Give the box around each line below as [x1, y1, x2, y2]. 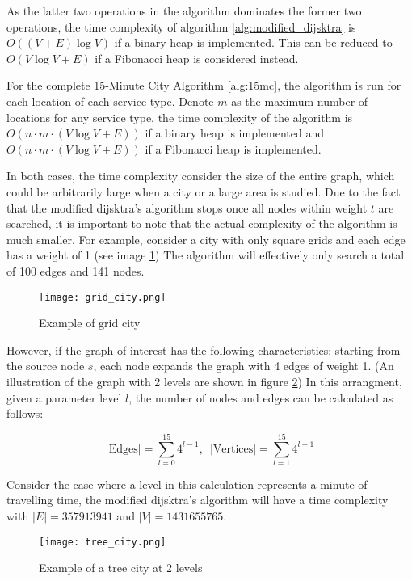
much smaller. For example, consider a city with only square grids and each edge [6, 230, 406, 247]
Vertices [212, 443, 254, 455]
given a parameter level [6, 389, 122, 406]
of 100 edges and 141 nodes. [6, 262, 145, 279]
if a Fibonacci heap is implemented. [145, 140, 322, 157]
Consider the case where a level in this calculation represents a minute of [6, 475, 368, 492]
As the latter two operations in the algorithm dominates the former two [6, 2, 362, 19]
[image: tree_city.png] [39, 536, 166, 548]
